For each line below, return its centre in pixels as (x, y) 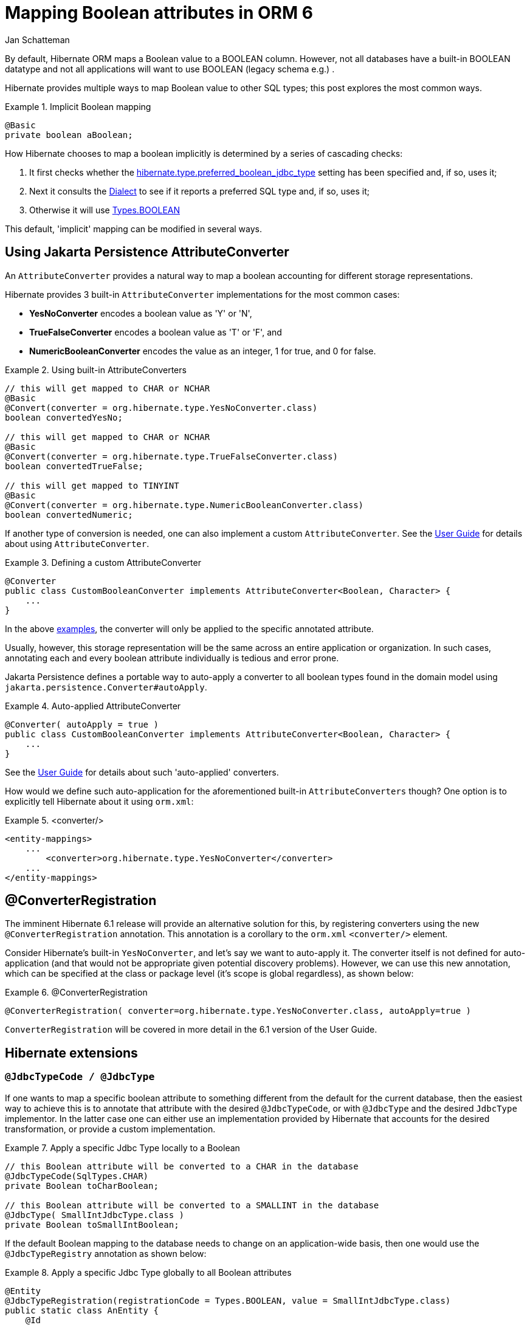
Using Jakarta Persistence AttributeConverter (147, 252)
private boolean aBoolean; (69, 135)
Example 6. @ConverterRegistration (76, 993)
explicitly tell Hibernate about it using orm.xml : (99, 801)
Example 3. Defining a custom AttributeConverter (103, 562)
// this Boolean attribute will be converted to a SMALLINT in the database (192, 1205)
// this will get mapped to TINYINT (92, 485)
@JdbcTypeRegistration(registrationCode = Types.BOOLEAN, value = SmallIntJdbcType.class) (228, 1300)
